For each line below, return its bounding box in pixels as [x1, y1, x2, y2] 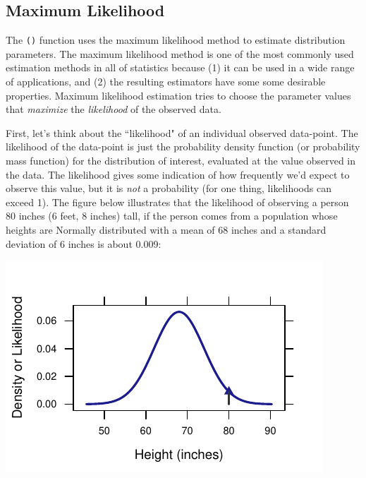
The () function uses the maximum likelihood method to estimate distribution [6, 32, 346, 47]
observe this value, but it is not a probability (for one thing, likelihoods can [6, 181, 331, 196]
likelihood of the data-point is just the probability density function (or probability [6, 139, 360, 154]
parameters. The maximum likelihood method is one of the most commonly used [6, 46, 354, 61]
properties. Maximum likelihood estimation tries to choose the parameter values [6, 88, 351, 102]
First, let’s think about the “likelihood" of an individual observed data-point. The [6, 125, 358, 140]
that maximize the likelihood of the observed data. [6, 102, 221, 116]
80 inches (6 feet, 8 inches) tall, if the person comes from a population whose [6, 208, 338, 223]
